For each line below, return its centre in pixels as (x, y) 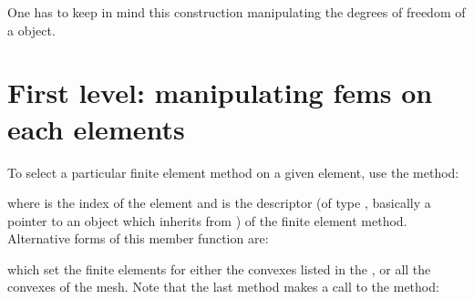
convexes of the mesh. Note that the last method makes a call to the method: (223, 287)
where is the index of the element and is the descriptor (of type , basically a (219, 203)
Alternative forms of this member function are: (138, 238)
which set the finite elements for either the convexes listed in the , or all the (219, 268)
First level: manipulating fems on (220, 93)
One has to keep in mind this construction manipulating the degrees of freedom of (237, 12)
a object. (31, 30)
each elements (96, 128)
